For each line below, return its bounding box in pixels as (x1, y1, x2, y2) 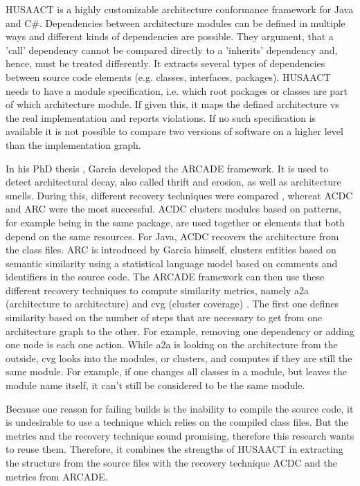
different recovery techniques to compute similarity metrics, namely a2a (6, 282, 309, 297)
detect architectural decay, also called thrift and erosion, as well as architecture (6, 174, 341, 189)
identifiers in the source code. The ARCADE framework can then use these (6, 269, 325, 284)
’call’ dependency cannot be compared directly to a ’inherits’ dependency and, (6, 42, 338, 57)
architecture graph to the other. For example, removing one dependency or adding (6, 323, 354, 338)
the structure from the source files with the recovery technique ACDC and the (6, 456, 337, 469)
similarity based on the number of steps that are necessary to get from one (6, 310, 323, 325)
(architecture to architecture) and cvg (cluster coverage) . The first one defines (6, 296, 339, 311)
